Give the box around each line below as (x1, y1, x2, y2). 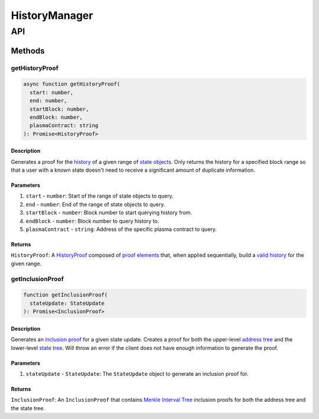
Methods (11, 46, 45, 56)
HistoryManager (11, 9, 93, 22)
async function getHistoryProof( (23, 80, 121, 88)
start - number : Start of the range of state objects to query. (25, 192, 174, 199)
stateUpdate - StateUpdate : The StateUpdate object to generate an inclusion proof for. (25, 370, 249, 377)
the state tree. (11, 404, 45, 411)
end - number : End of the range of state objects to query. (25, 201, 165, 208)
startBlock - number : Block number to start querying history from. (25, 209, 192, 216)
